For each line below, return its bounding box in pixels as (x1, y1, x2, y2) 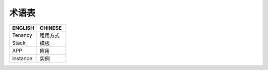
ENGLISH (12, 24, 34, 31)
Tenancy (12, 31, 32, 38)
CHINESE (40, 24, 62, 31)
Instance (12, 55, 33, 62)
